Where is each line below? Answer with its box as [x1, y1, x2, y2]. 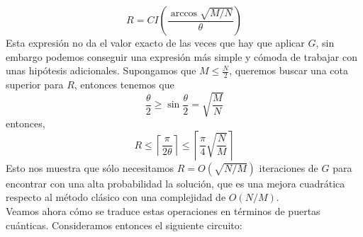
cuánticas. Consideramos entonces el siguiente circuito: [6, 217, 242, 232]
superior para [6, 77, 64, 92]
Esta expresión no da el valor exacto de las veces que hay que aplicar [6, 35, 305, 50]
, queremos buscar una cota [229, 63, 348, 78]
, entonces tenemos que [74, 77, 174, 92]
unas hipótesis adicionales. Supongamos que [6, 63, 196, 78]
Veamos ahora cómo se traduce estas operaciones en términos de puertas [6, 203, 320, 218]
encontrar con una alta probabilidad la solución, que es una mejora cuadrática [6, 175, 345, 190]
